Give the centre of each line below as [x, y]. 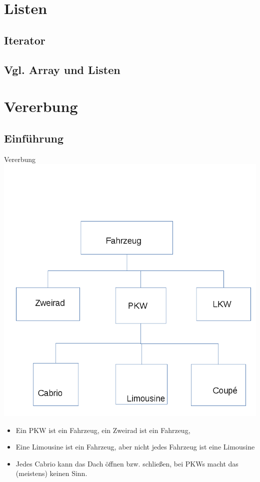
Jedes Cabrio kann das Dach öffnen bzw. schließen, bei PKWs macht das [127, 463]
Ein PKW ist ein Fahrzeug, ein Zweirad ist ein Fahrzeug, [103, 430]
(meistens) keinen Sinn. [51, 473]
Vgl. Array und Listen [62, 69]
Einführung [34, 138]
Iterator [25, 40]
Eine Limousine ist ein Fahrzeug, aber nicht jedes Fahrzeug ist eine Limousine [135, 447]
